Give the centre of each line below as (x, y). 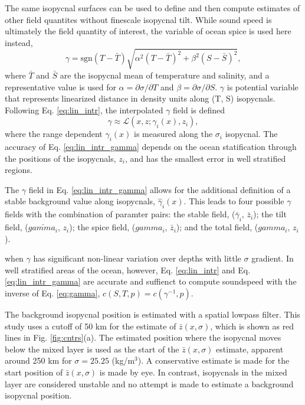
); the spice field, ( (102, 227)
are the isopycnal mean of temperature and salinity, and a (165, 75)
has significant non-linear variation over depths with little (137, 258)
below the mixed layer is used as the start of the (92, 349)
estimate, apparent (250, 349)
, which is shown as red (252, 326)
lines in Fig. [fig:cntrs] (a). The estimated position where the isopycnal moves (143, 337)
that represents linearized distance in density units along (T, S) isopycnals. (140, 98)
